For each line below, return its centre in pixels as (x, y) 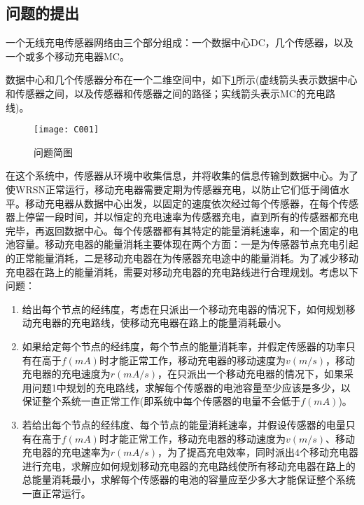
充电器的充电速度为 (66, 374)
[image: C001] (66, 130)
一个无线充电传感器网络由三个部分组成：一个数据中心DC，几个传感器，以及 (180, 42)
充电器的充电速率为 (66, 452)
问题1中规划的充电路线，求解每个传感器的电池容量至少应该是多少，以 (191, 387)
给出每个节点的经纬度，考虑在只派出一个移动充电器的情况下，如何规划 (184, 309)
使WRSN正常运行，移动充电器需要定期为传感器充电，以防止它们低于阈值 (173, 189)
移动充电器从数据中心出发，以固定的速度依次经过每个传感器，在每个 (182, 203)
